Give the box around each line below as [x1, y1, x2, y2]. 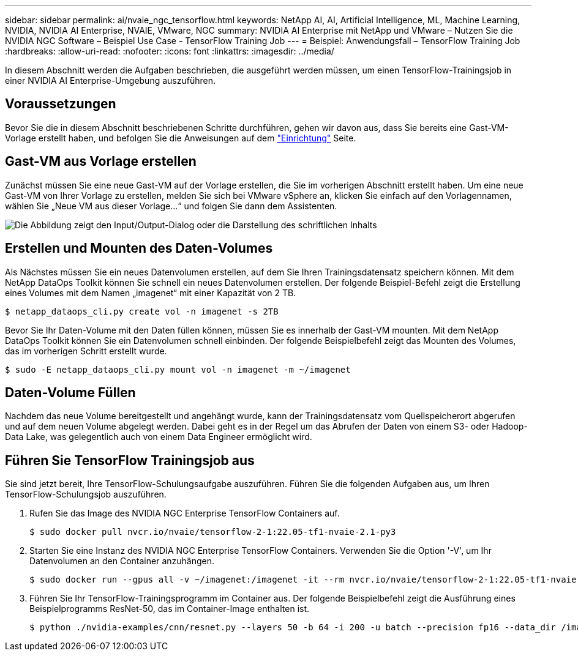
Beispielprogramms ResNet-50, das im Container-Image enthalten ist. [29, 603, 310, 614]
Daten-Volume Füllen [5, 384, 136, 400]
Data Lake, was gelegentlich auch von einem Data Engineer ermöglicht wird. [5, 431, 312, 442]
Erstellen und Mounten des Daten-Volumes [5, 240, 273, 256]
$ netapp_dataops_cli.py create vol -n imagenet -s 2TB [5, 306, 279, 316]
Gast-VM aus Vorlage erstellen [5, 154, 197, 170]
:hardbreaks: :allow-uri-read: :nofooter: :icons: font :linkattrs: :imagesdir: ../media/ [5, 46, 334, 56]
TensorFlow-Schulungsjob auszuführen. [5, 489, 167, 500]
